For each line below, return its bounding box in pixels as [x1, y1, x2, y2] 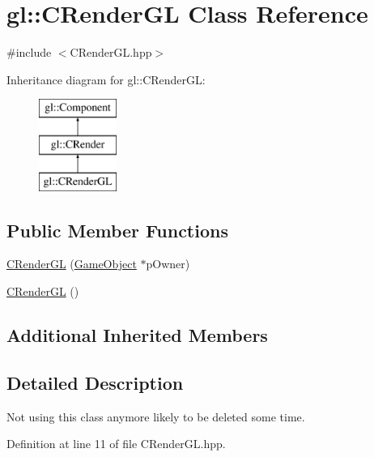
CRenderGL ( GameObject [6, 255, 137, 272]
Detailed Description [6, 369, 184, 395]
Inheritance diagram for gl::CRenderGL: [6, 70, 206, 88]
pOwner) [146, 255, 190, 272]
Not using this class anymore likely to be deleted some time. [6, 408, 305, 425]
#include [6, 44, 52, 61]
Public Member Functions [6, 217, 228, 242]
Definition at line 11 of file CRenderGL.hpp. [6, 435, 226, 452]
